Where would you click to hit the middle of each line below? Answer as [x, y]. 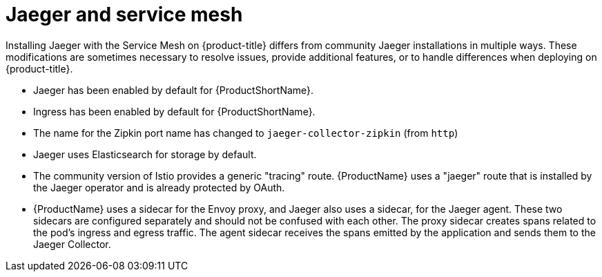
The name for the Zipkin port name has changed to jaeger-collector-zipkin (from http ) [246, 133]
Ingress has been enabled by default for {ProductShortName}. [174, 111]
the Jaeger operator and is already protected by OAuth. [159, 187]
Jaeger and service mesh [124, 15]
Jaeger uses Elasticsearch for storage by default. [145, 154]
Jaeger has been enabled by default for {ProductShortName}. [174, 90]
